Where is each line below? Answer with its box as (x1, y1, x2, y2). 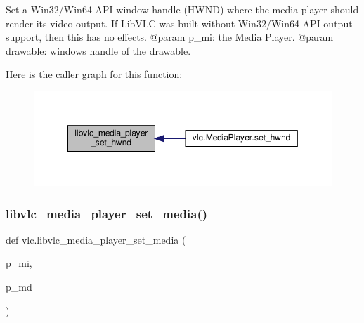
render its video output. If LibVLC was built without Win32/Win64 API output (6, 15, 353, 30)
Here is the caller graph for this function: (6, 67, 183, 81)
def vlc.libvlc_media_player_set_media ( (6, 232, 186, 246)
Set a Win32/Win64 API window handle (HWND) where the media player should (6, 2, 359, 16)
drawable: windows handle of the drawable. (6, 43, 191, 58)
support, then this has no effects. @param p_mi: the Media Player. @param (6, 29, 334, 44)
